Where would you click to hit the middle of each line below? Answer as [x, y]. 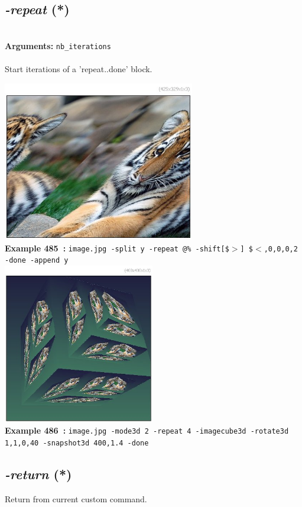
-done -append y [37, 261]
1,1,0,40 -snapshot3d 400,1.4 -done [77, 443]
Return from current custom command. [76, 498]
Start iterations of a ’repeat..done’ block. [79, 69]
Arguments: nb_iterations [58, 45]
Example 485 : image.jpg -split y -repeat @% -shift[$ [117, 248]
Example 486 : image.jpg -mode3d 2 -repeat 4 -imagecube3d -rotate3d [147, 430]
